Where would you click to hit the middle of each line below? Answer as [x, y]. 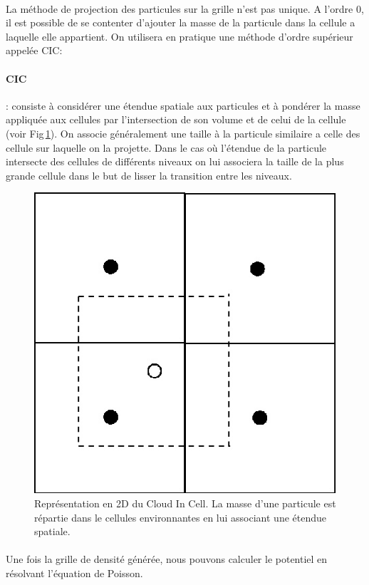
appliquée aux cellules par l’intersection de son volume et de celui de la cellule [176, 119]
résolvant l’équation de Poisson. [74, 573]
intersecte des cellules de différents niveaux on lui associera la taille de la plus [175, 161]
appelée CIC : [34, 50]
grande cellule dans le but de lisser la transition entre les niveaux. [149, 175]
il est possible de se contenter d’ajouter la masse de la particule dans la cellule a [181, 22]
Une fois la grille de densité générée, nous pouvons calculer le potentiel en [167, 559]
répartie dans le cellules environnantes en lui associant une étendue [180, 517]
